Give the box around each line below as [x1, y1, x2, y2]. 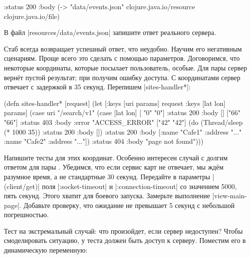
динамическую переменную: [4, 245, 88, 255]
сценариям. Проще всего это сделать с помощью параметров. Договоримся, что [4, 53, 240, 63]
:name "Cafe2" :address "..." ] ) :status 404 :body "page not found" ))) [4, 136, 204, 146]
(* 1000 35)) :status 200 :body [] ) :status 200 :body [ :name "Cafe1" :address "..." [4, 126, 242, 137]
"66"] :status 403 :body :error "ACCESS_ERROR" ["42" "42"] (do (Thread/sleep [4, 117, 243, 127]
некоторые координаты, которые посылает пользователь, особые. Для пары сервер [4, 62, 247, 72]
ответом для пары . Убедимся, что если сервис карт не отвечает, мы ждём [4, 162, 224, 172]
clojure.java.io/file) [4, 11, 60, 21]
